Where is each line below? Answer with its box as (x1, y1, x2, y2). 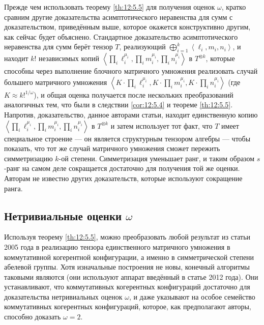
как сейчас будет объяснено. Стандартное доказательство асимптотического (4, 31, 238, 42)
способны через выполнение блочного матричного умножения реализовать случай (4, 66, 258, 76)
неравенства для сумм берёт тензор (4, 41, 113, 52)
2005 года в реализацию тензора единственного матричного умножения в (4, 241, 230, 252)
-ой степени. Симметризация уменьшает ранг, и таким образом (58, 153, 255, 163)
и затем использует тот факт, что (110, 120, 213, 131)
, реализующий (119, 41, 166, 52)
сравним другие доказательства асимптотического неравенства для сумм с (4, 11, 233, 22)
